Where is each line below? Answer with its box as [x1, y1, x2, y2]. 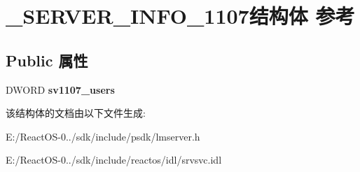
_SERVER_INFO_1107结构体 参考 [6, 1, 355, 30]
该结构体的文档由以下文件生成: [6, 106, 146, 120]
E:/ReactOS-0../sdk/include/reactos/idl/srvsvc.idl [6, 152, 222, 167]
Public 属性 [6, 49, 88, 71]
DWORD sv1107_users [6, 82, 115, 96]
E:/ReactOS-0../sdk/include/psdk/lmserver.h [6, 129, 200, 143]
